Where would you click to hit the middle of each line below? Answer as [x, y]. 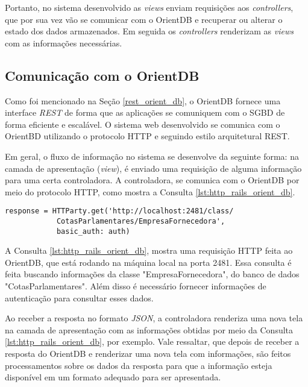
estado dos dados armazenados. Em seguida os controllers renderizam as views [149, 31]
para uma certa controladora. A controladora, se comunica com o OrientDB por [152, 180]
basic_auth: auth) [93, 231]
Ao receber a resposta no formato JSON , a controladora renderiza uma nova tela [154, 318]
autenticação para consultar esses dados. [79, 297]
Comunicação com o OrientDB [102, 75]
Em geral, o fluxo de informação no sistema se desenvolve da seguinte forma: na [152, 156]
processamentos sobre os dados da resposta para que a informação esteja [139, 365]
